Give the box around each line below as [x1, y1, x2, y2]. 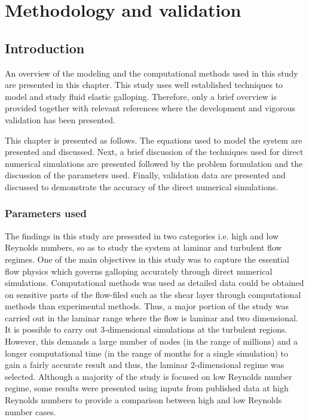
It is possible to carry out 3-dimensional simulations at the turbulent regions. [5, 323, 287, 336]
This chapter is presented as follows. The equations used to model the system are [5, 133, 302, 146]
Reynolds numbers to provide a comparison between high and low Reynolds [5, 394, 282, 406]
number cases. [5, 405, 56, 418]
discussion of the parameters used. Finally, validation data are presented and [5, 169, 286, 181]
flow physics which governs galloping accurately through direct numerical [5, 264, 273, 277]
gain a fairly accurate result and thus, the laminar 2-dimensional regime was [5, 358, 284, 371]
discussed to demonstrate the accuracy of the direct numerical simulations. [5, 180, 279, 193]
